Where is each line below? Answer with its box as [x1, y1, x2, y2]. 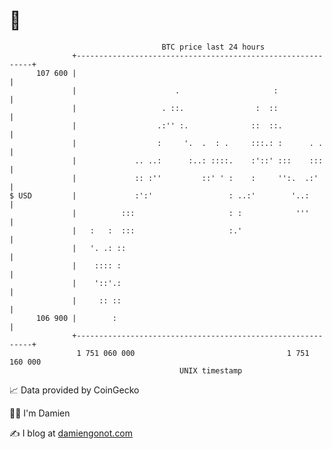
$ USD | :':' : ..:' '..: [9, 190, 310, 201]
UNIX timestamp [179, 365, 243, 376]
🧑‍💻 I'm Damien [9, 407, 71, 419]
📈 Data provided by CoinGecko [9, 384, 140, 396]
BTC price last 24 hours [161, 42, 266, 52]
